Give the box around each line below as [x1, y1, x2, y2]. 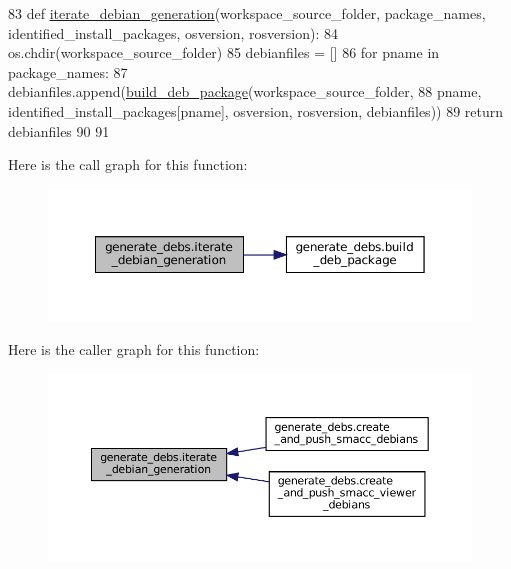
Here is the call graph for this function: [8, 154, 248, 175]
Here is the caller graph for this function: [8, 338, 260, 359]
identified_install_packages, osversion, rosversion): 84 [8, 22, 338, 43]
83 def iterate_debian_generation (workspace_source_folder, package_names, [8, 3, 486, 23]
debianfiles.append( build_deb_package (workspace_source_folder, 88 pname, [8, 81, 482, 102]
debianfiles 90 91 [8, 120, 110, 141]
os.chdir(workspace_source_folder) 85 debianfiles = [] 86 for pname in [8, 42, 440, 63]
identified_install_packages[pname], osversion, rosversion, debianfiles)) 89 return [8, 100, 504, 121]
